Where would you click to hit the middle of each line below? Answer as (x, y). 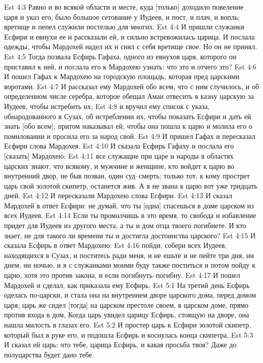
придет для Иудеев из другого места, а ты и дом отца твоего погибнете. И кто (125, 225)
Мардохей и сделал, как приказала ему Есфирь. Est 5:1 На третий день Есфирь (127, 285)
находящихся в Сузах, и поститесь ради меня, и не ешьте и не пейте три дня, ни (129, 255)
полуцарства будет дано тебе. (49, 354)
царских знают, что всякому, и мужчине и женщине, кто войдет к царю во (119, 166)
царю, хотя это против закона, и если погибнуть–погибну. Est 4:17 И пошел (122, 275)
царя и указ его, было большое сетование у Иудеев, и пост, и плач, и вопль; (122, 16)
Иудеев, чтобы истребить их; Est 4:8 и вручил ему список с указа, (107, 106)
